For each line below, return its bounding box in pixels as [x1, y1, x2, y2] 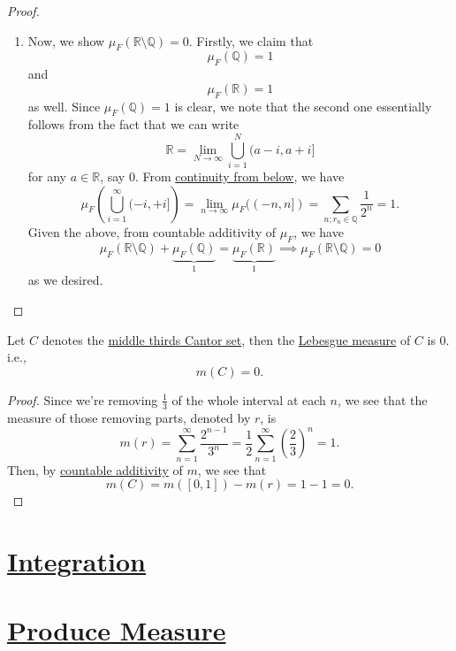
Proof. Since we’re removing [7, 390, 158, 409]
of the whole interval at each [171, 390, 326, 409]
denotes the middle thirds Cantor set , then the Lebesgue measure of [42, 330, 411, 348]
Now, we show [27, 31, 105, 50]
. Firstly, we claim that [188, 31, 314, 50]
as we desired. [27, 271, 103, 289]
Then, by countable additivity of [7, 460, 183, 479]
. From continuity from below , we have [134, 167, 345, 186]
